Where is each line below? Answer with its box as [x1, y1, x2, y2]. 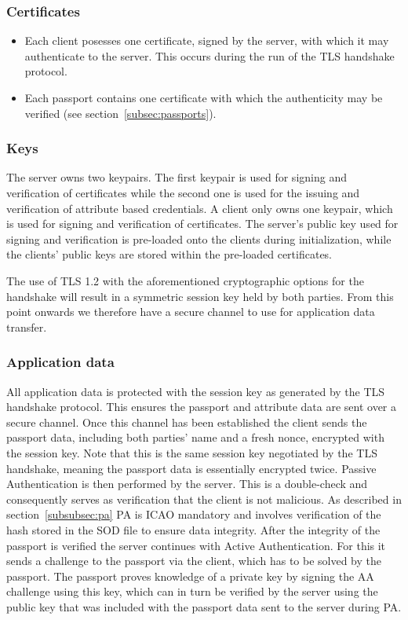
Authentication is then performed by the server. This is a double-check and [6, 475, 368, 492]
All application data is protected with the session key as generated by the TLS [6, 383, 385, 399]
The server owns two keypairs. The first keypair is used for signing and [6, 169, 347, 185]
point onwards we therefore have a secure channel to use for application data [6, 303, 375, 320]
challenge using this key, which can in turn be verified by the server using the [6, 583, 378, 600]
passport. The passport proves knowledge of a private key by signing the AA [6, 567, 374, 584]
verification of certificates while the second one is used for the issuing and [6, 185, 360, 200]
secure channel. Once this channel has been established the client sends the [6, 413, 367, 430]
